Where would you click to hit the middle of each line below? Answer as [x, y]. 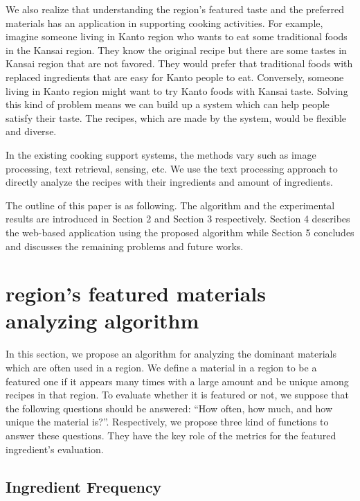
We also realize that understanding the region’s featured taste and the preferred [175, 9]
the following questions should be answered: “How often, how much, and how [169, 408]
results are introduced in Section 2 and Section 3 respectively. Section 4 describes [178, 219]
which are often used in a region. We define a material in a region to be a [161, 367]
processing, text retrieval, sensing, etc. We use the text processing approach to [172, 168]
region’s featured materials [136, 293]
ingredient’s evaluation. [55, 449]
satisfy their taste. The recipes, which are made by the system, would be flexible [176, 117]
